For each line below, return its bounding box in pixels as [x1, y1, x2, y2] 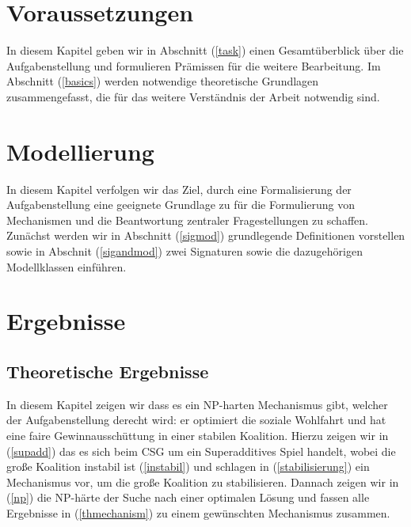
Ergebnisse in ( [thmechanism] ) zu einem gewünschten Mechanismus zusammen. [6, 504, 390, 521]
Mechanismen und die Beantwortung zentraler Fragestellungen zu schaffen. [6, 211, 368, 228]
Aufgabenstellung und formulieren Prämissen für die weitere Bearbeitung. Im [6, 57, 381, 74]
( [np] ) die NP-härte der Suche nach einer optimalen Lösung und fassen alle [6, 489, 370, 506]
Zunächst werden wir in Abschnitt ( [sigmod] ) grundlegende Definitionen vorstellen [6, 227, 405, 244]
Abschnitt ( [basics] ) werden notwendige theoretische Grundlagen [6, 73, 319, 89]
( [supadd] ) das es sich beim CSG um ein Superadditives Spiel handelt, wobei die [6, 442, 396, 459]
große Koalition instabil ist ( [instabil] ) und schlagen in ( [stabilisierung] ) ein [6, 458, 370, 475]
